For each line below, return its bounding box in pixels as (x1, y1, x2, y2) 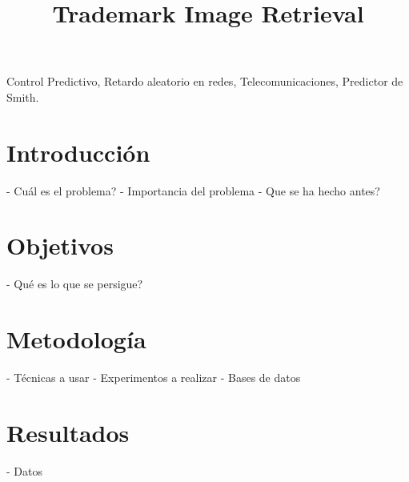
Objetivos (6, 229, 114, 262)
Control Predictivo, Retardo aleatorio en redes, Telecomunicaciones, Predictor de (6, 73, 403, 90)
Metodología (6, 323, 146, 355)
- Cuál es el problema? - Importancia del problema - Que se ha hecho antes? (6, 182, 380, 199)
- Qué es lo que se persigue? (6, 275, 143, 292)
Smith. (6, 88, 39, 105)
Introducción (6, 135, 150, 168)
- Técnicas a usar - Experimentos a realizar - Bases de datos (6, 369, 301, 386)
